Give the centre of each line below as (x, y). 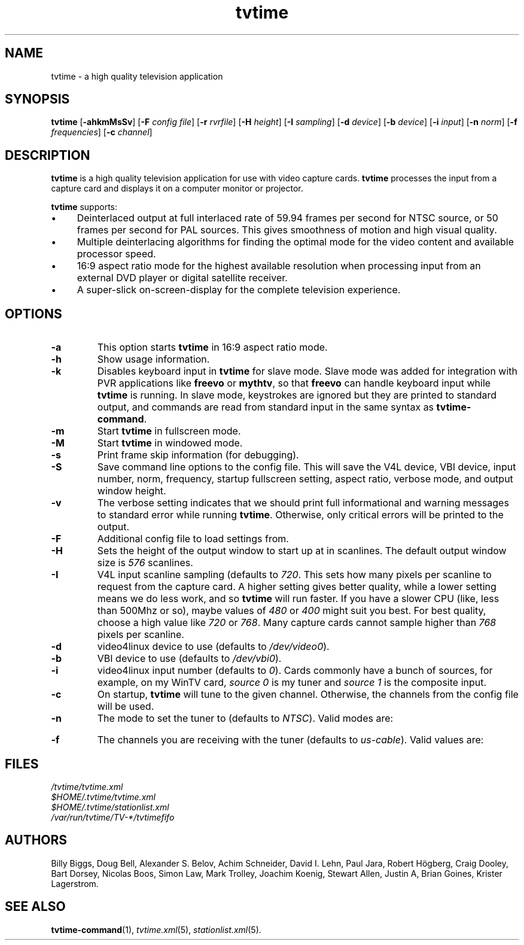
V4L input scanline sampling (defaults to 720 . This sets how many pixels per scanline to (294, 575)
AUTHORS (36, 840)
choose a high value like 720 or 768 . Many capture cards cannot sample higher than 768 (297, 623)
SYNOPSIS (37, 99)
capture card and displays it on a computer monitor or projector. (177, 189)
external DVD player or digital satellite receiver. (182, 278)
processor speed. (116, 254)
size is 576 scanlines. (145, 563)
